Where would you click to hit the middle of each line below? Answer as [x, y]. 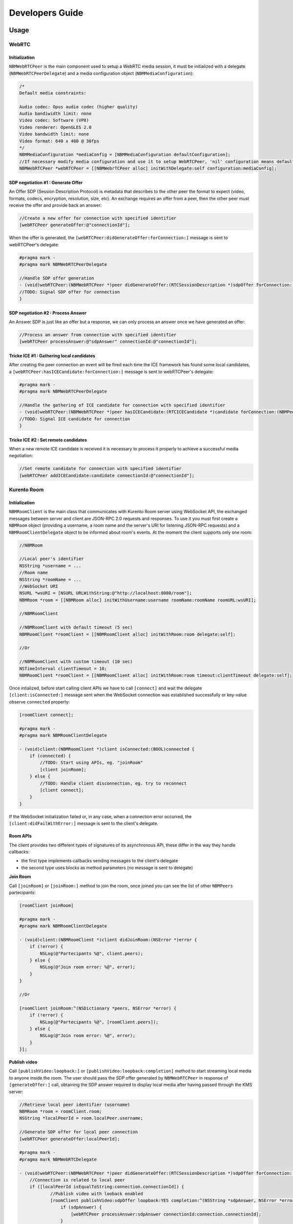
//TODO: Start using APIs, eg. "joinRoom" [92, 763]
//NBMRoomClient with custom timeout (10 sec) [76, 662]
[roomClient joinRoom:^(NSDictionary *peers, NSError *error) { [98, 1008]
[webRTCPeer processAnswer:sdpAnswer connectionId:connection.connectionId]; [166, 1214]
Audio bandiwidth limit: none [55, 114]
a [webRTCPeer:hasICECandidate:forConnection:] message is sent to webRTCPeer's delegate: [111, 372]
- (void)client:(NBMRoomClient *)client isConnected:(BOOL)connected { [107, 749]
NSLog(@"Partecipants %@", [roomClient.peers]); [99, 1022]
